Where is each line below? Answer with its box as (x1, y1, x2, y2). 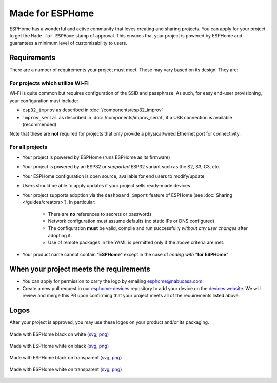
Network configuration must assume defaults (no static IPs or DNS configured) (48, 218, 215, 224)
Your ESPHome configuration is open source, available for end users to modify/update (22, 173, 205, 179)
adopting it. (48, 232, 72, 238)
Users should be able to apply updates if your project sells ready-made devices (22, 182, 191, 188)
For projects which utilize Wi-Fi (9, 80, 89, 87)
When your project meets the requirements (9, 264, 151, 273)
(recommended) (22, 121, 57, 127)
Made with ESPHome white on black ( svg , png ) (9, 343, 109, 349)
